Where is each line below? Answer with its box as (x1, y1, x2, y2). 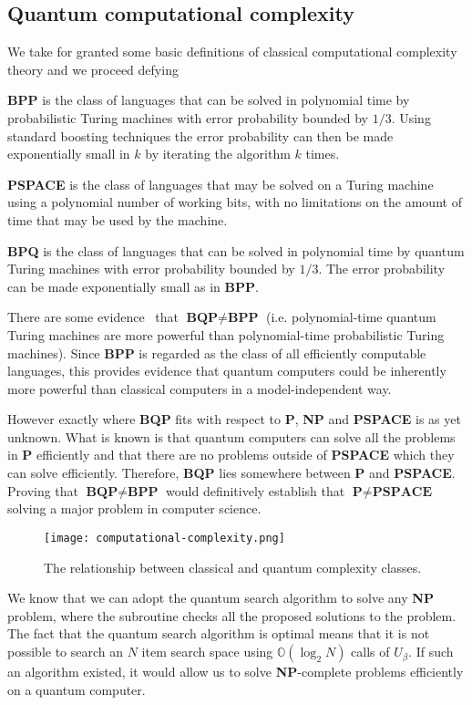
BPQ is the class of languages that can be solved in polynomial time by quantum (7, 241, 465, 260)
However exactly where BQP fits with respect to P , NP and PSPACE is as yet (7, 410, 461, 429)
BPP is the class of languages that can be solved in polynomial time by (7, 90, 410, 109)
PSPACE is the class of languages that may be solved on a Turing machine (7, 174, 434, 193)
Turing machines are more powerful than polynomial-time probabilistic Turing (7, 325, 445, 344)
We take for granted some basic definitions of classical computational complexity (7, 42, 457, 61)
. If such (408, 642, 454, 661)
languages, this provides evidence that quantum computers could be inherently (7, 361, 446, 380)
